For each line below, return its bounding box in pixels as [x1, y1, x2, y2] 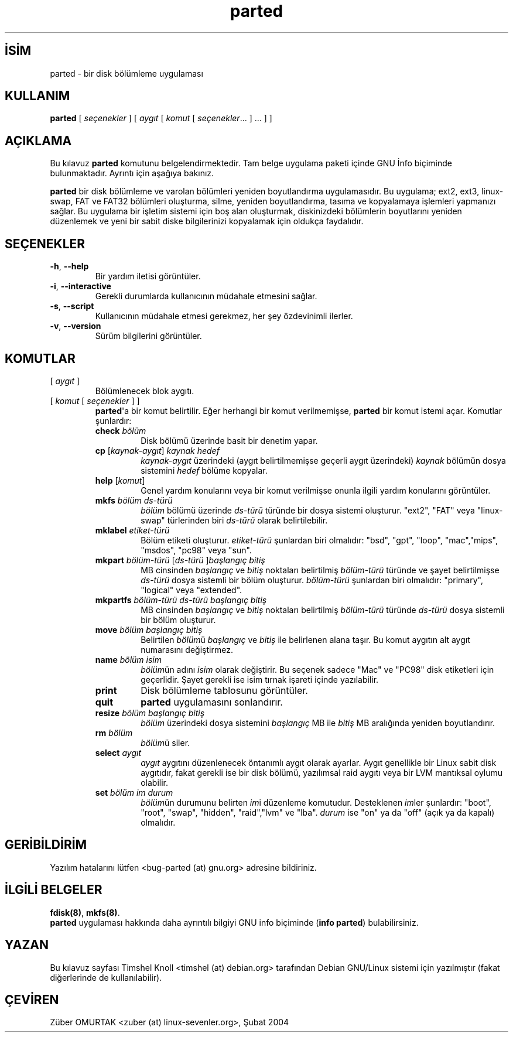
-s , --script [50, 301, 94, 312]
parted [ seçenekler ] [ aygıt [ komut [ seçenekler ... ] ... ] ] [50, 113, 272, 124]
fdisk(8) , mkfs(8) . [50, 907, 120, 918]
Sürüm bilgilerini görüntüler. [95, 331, 202, 341]
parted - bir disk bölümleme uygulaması [50, 68, 203, 78]
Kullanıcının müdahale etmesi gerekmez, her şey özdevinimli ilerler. [95, 311, 353, 321]
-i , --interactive [50, 281, 111, 292]
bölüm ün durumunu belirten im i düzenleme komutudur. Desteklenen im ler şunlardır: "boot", [141, 797, 491, 807]
